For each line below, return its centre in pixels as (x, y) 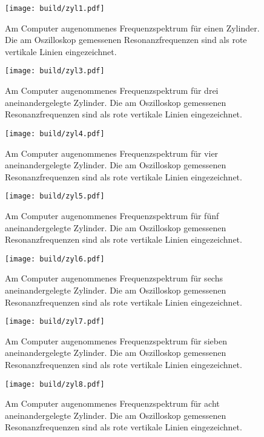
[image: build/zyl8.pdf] (55, 384)
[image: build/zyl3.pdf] (55, 71)
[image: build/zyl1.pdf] (55, 8)
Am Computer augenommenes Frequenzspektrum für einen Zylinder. (132, 28)
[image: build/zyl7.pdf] (55, 322)
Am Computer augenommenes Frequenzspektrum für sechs (114, 278)
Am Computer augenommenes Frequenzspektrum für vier (112, 153)
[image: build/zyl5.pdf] (55, 196)
